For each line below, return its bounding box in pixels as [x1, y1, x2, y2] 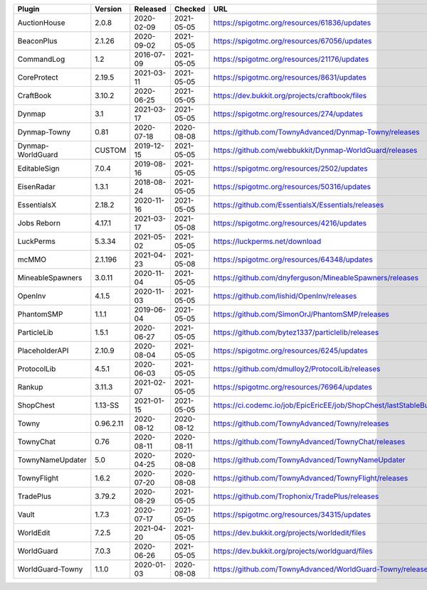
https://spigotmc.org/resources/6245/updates [213, 345, 368, 355]
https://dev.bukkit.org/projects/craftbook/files [213, 91, 367, 100]
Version [95, 4, 122, 14]
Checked [174, 4, 206, 14]
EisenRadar [17, 182, 56, 191]
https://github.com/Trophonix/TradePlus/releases [213, 491, 379, 501]
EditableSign [17, 163, 60, 173]
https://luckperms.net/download [213, 237, 322, 246]
